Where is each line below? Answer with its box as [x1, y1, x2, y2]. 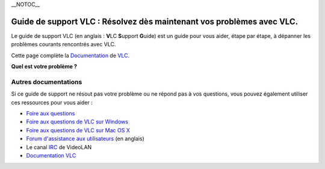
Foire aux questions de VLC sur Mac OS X [26, 126, 131, 134]
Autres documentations [11, 78, 82, 86]
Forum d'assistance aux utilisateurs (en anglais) [26, 135, 144, 143]
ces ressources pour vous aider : [11, 99, 93, 106]
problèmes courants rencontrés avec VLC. [11, 41, 116, 48]
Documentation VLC [26, 152, 76, 159]
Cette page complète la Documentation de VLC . [11, 52, 129, 59]
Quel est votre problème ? [11, 63, 78, 70]
